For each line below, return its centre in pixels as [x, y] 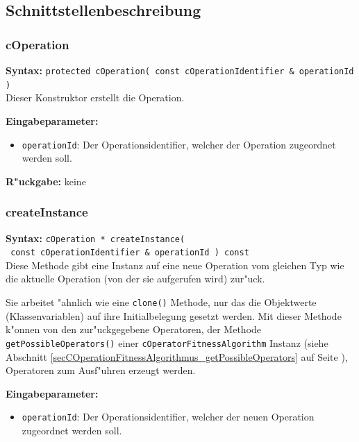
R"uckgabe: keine [46, 181]
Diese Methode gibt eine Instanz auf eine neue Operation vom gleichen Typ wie [175, 265]
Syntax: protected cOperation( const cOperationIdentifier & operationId [180, 70]
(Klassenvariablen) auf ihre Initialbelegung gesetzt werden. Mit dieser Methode [174, 315]
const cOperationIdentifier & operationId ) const [130, 253]
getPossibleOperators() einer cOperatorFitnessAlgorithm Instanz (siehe [167, 342]
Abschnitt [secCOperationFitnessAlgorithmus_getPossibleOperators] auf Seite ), [177, 356]
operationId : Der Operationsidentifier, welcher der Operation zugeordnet [179, 144]
